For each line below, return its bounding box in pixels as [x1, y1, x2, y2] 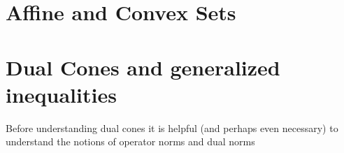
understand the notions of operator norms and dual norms [6, 134, 255, 149]
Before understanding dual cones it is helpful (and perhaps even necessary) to [6, 120, 338, 135]
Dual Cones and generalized [6, 52, 280, 81]
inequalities [6, 80, 117, 108]
